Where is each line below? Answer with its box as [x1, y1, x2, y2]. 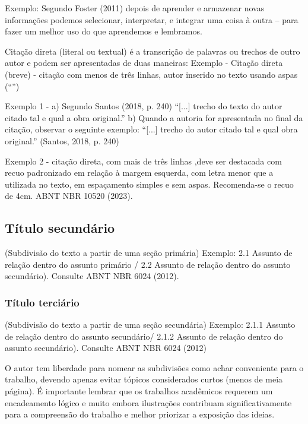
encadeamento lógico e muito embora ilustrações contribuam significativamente [5, 396, 292, 409]
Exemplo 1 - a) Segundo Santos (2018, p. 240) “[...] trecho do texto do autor [5, 100, 282, 112]
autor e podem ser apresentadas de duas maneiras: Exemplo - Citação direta [5, 56, 283, 69]
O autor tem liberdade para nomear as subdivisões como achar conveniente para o [5, 361, 304, 374]
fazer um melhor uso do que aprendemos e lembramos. [5, 25, 202, 37]
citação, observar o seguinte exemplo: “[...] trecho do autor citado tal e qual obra [5, 123, 298, 135]
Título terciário [5, 295, 80, 309]
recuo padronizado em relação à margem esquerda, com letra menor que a [5, 166, 274, 179]
